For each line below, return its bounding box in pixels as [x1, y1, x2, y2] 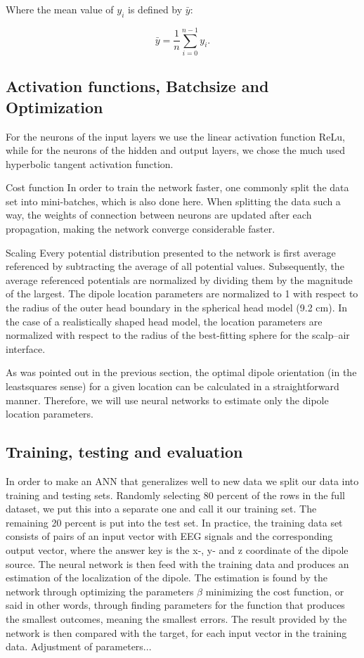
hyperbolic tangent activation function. [6, 156, 174, 171]
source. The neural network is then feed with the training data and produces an [6, 556, 349, 571]
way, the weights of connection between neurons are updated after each [6, 207, 312, 222]
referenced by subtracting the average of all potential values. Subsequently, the [6, 259, 344, 273]
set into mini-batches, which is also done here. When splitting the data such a [6, 193, 341, 208]
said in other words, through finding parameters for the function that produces [6, 598, 345, 612]
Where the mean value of [6, 2, 114, 16]
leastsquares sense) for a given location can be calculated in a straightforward [6, 379, 339, 394]
